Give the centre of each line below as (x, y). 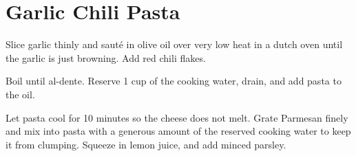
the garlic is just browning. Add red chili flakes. (106, 57)
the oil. (20, 94)
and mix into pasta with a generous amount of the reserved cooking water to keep (178, 131)
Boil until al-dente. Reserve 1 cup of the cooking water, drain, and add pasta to (174, 81)
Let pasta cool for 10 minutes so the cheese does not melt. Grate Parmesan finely (177, 117)
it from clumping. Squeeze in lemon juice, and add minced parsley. (146, 144)
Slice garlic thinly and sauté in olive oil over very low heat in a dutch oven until (174, 44)
